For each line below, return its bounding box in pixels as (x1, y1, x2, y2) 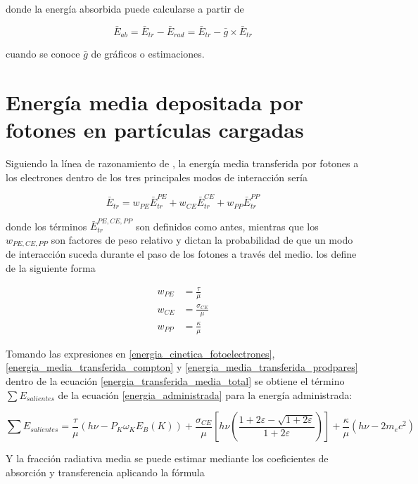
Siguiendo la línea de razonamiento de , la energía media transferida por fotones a (6, 156, 359, 171)
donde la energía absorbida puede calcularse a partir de (6, 1, 244, 15)
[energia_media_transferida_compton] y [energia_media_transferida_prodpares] (6, 360, 358, 374)
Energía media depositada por (6, 88, 304, 117)
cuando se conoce (6, 46, 80, 61)
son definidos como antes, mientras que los (135, 218, 319, 233)
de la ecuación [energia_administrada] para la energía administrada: (58, 387, 353, 402)
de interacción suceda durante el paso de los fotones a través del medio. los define (6, 247, 357, 261)
